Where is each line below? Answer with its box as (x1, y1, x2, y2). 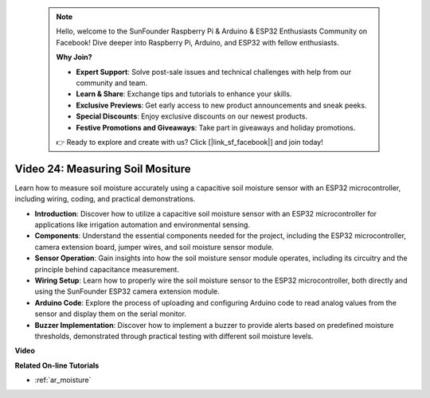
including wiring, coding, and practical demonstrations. (14, 194, 196, 204)
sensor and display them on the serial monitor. (34, 309, 187, 318)
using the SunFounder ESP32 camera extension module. (34, 287, 221, 296)
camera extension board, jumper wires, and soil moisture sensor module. (34, 242, 274, 252)
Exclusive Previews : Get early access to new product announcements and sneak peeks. (76, 100, 367, 110)
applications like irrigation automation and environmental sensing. (34, 220, 251, 229)
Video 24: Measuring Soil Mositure (14, 162, 191, 175)
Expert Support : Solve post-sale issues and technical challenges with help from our (76, 67, 352, 76)
